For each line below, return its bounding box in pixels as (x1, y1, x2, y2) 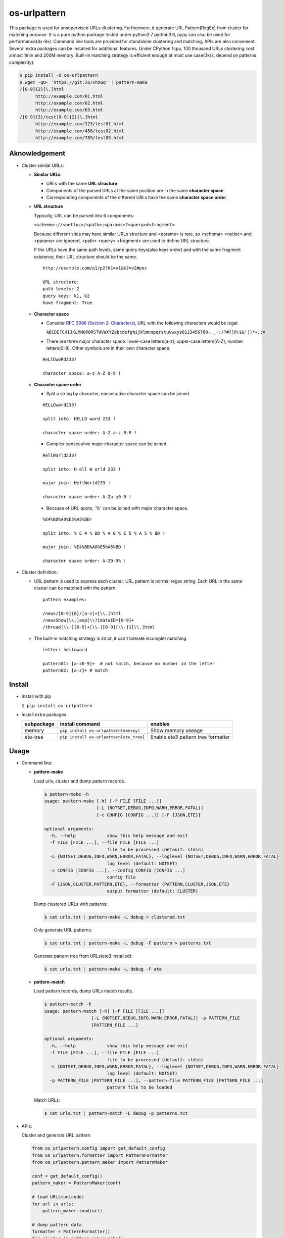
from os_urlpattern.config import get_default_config (32, 1145, 165, 1151)
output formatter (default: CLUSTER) (106, 888, 198, 894)
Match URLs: (34, 1097, 60, 1103)
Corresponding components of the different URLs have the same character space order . (46, 195, 228, 201)
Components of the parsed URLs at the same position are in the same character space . (46, 187, 225, 193)
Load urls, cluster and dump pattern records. (34, 778, 126, 784)
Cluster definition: (21, 569, 58, 575)
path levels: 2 (43, 286, 80, 292)
